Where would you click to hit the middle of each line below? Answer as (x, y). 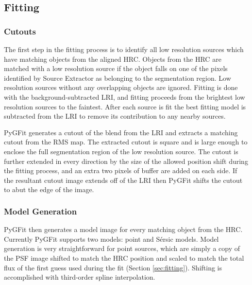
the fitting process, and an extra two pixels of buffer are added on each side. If (121, 170)
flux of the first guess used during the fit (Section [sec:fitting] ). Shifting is (113, 267)
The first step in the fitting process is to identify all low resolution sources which (124, 49)
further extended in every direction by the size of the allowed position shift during (126, 161)
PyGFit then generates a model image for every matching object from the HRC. (123, 229)
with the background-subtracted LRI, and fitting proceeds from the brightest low (125, 97)
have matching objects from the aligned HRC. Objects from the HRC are (113, 59)
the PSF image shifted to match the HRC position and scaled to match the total (124, 258)
